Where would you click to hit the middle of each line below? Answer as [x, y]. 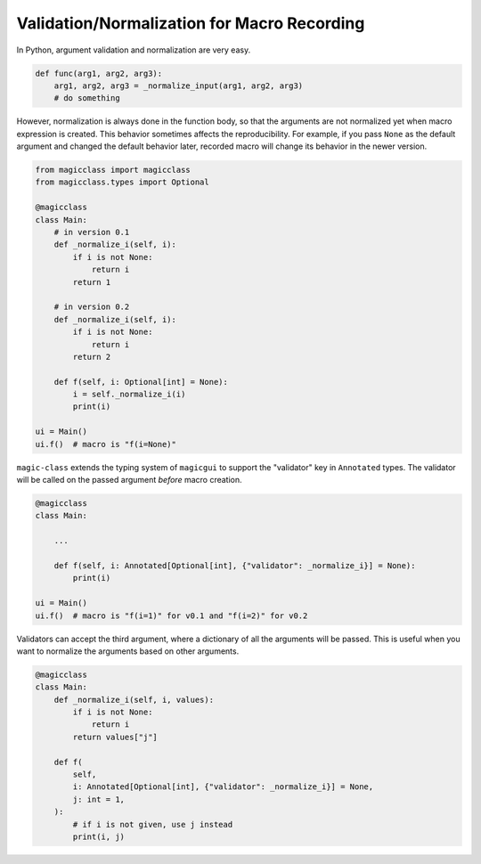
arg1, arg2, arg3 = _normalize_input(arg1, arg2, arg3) [179, 86]
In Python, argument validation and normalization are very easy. [134, 50]
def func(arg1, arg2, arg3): [99, 73]
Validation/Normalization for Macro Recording [191, 23]
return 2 [92, 357]
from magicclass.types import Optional [122, 182]
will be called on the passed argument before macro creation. [129, 480]
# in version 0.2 [92, 307]
